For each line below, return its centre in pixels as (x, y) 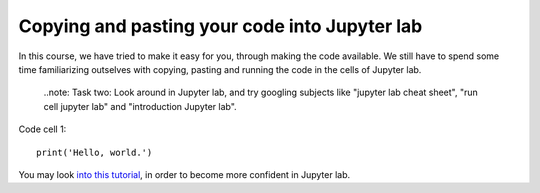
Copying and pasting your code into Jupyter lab (220, 26)
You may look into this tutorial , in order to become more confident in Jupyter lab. (184, 174)
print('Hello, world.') (94, 152)
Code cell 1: (42, 129)
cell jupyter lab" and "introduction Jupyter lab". (140, 106)
